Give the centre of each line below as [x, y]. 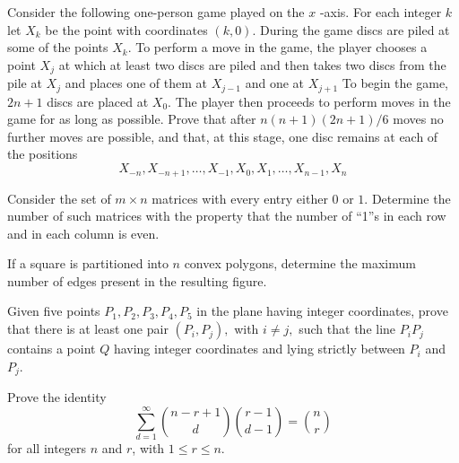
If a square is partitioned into [88, 263]
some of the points [58, 47]
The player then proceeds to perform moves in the [313, 101]
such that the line [347, 329]
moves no [418, 119]
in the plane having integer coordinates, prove [322, 311]
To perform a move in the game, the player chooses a [281, 47]
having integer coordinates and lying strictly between [259, 349]
